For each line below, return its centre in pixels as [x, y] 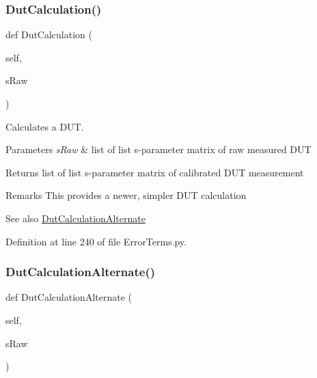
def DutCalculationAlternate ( [69, 297]
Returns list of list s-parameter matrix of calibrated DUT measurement [155, 172]
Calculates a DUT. [45, 126]
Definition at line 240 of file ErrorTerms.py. [96, 241]
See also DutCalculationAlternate [75, 218]
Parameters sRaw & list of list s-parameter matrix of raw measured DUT [158, 149]
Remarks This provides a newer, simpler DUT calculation [126, 195]
